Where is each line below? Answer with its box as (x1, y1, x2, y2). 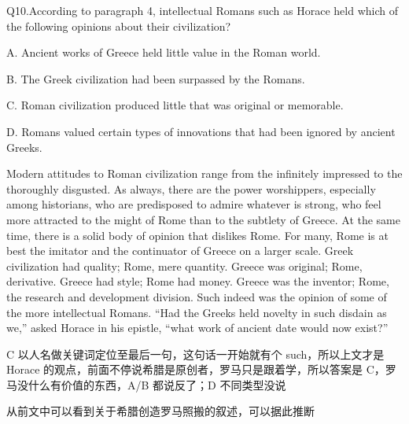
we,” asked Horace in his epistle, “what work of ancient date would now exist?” (6, 319, 389, 336)
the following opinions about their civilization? (6, 17, 231, 34)
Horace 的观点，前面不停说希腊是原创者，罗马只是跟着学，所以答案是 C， (6, 361, 385, 378)
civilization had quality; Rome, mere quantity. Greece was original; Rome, (6, 257, 363, 274)
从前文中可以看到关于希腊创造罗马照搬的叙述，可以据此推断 (6, 403, 315, 419)
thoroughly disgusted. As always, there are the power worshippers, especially (6, 180, 376, 197)
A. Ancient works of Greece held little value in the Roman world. (6, 44, 321, 61)
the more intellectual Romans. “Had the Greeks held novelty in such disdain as (6, 304, 387, 320)
